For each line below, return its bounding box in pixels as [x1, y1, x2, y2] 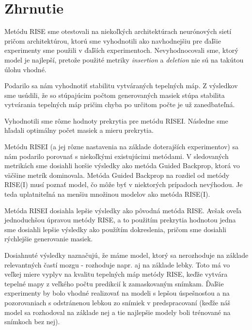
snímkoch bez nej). [4, 316, 60, 327]
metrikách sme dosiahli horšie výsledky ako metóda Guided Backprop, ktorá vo [4, 160, 240, 171]
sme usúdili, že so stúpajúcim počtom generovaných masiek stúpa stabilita [4, 90, 225, 100]
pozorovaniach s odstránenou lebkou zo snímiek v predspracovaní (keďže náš [4, 297, 231, 307]
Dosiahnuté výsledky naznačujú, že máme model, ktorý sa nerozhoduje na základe [4, 250, 249, 260]
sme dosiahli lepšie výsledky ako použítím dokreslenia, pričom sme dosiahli [4, 224, 226, 234]
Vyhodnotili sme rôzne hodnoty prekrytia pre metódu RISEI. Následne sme [4, 115, 228, 126]
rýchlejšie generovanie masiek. [4, 234, 93, 244]
